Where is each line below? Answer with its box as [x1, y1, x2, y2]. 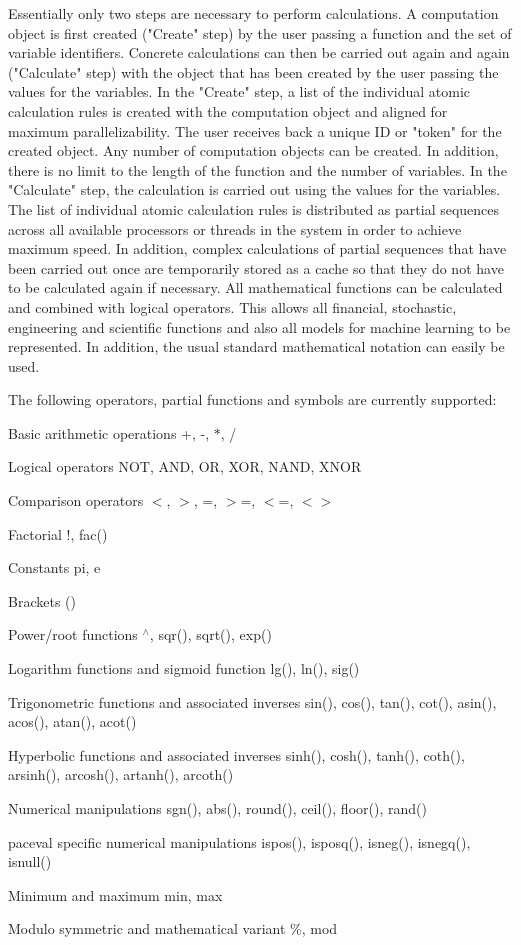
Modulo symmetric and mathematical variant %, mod [8, 918, 338, 939]
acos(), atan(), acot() [8, 711, 137, 732]
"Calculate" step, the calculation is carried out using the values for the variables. [8, 179, 501, 200]
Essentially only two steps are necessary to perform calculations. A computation [8, 3, 499, 23]
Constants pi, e [8, 557, 101, 578]
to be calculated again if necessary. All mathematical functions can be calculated [8, 277, 503, 298]
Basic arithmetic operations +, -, [8, 422, 210, 443]
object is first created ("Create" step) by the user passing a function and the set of [8, 22, 512, 43]
